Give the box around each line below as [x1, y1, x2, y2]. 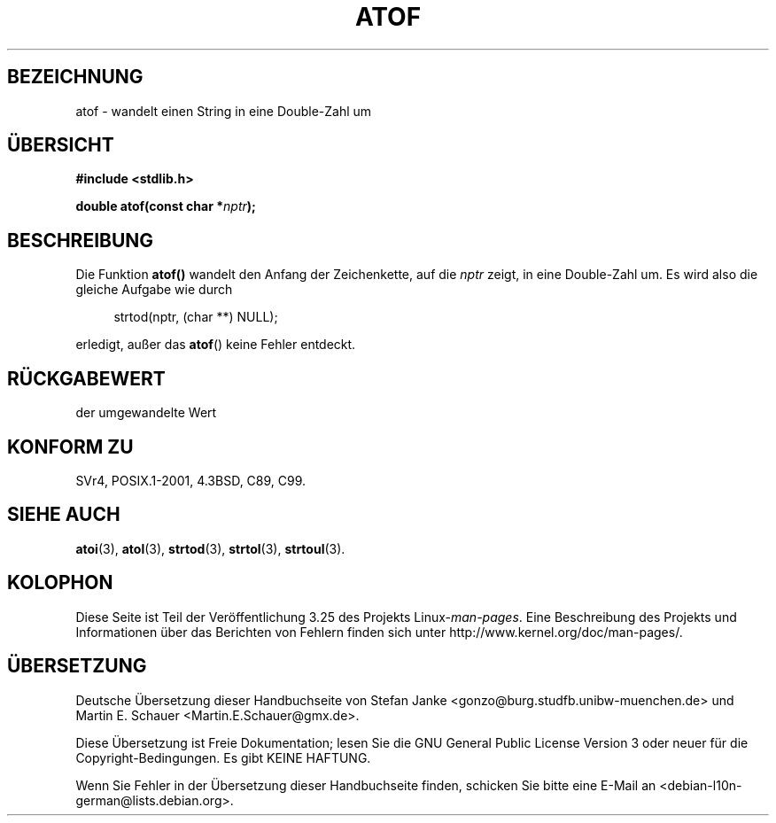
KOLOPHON [7, 571, 113, 594]
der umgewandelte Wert [75, 405, 217, 421]
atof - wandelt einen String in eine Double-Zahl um [75, 103, 372, 119]
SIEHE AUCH [7, 503, 120, 526]
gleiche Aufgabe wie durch [75, 282, 233, 298]
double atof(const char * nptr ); [75, 198, 256, 214]
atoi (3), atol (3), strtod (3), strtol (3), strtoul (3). [75, 540, 345, 556]
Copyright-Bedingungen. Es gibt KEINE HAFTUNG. [75, 749, 371, 765]
